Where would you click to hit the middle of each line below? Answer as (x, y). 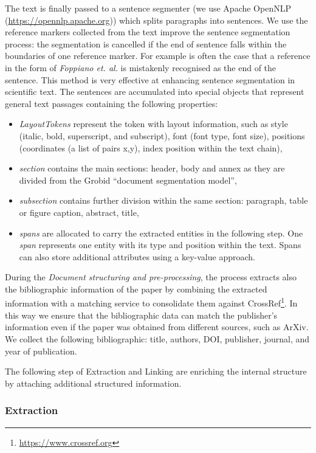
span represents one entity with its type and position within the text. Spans (160, 245)
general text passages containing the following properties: (112, 103)
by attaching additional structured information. (93, 383)
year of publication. (41, 351)
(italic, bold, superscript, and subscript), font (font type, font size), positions (162, 135)
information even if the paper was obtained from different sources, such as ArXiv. (157, 327)
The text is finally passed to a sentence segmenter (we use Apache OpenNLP (148, 8)
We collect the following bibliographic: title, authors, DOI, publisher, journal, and (157, 338)
